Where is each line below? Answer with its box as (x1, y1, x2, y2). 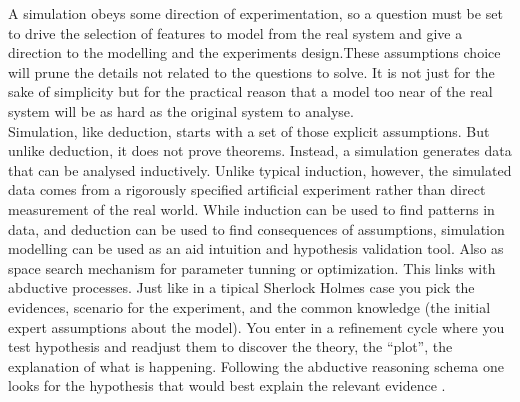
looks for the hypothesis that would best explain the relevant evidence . (8, 375, 446, 396)
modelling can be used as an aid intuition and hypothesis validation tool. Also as (8, 238, 504, 259)
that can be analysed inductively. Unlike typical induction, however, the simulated (8, 159, 512, 180)
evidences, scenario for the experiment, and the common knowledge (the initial (8, 296, 491, 317)
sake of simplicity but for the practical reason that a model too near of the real (8, 81, 493, 102)
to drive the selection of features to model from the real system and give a (8, 22, 463, 43)
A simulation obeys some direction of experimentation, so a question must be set (8, 3, 503, 23)
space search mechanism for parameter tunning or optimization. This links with (8, 257, 496, 278)
